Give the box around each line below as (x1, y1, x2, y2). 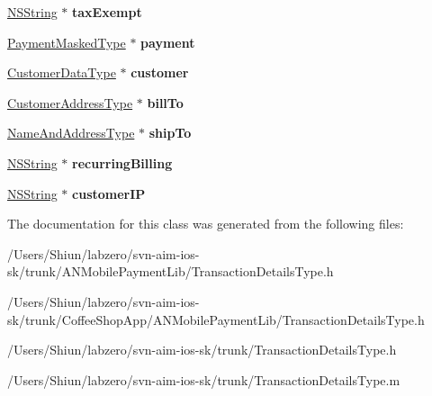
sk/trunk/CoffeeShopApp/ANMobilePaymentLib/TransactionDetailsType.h (7, 310, 425, 328)
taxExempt (72, 3, 142, 21)
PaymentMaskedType (7, 32, 126, 51)
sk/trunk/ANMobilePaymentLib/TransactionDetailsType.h (7, 262, 334, 281)
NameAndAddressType (7, 123, 135, 142)
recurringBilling (72, 153, 173, 172)
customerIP (72, 184, 146, 202)
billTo (147, 93, 184, 112)
